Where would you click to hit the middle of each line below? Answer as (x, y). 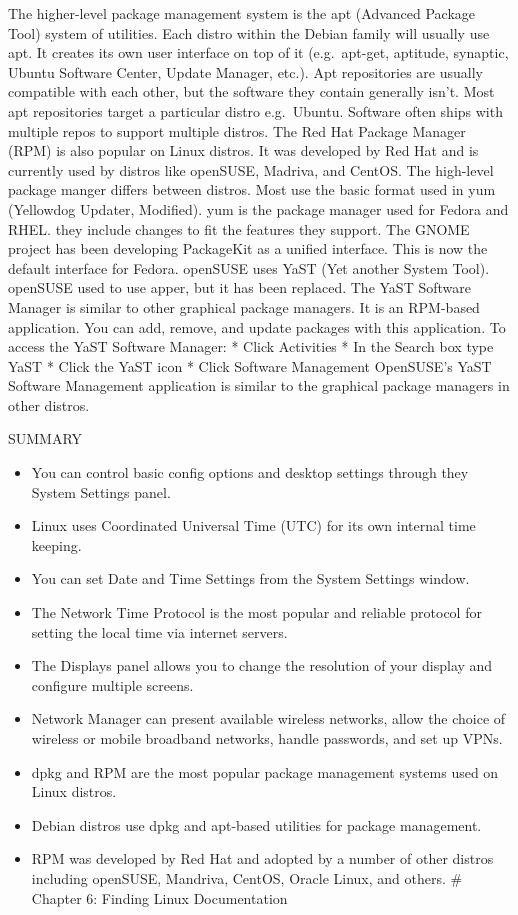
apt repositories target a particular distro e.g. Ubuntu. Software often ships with (255, 110)
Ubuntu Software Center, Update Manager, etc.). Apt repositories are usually (245, 71)
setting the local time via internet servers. (159, 631)
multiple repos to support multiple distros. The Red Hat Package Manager (237, 130)
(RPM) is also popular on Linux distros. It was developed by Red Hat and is (243, 150)
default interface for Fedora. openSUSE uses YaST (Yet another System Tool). (249, 267)
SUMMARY (45, 438)
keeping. (56, 544)
